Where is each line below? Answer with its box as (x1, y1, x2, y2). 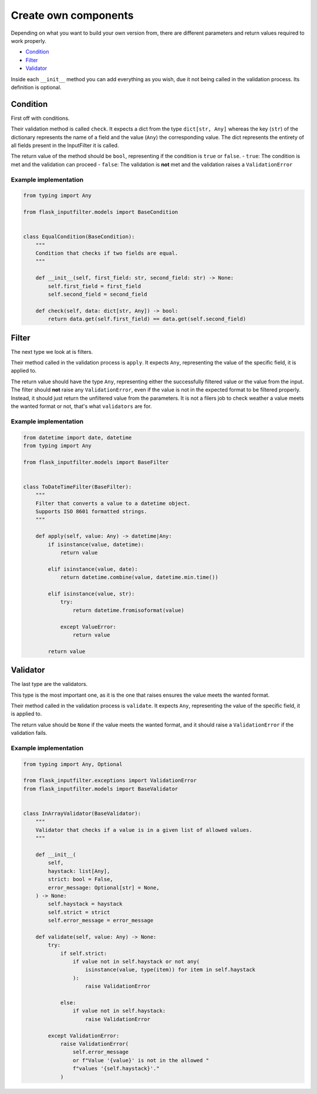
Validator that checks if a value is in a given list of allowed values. (35, 827, 252, 833)
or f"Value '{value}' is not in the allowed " (72, 1057, 210, 1063)
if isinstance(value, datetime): (48, 541, 144, 548)
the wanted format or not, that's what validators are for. (11, 403, 152, 410)
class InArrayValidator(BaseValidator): (23, 810, 141, 817)
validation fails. (11, 730, 48, 737)
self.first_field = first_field (48, 283, 141, 289)
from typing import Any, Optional (23, 761, 123, 767)
